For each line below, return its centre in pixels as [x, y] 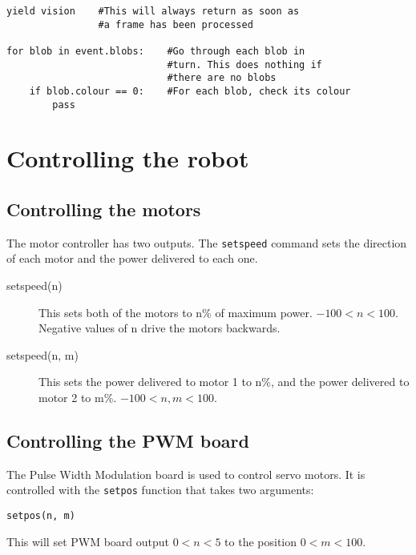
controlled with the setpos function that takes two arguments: [160, 490]
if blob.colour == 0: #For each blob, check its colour [190, 91]
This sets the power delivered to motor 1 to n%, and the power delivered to [224, 382]
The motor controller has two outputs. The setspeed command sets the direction [207, 242]
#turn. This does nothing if [244, 64]
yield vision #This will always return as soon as [153, 11]
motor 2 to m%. [78, 398]
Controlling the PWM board [128, 441]
